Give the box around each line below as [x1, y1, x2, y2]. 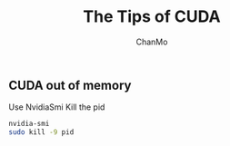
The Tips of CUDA [83, 6, 221, 27]
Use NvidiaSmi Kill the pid [8, 102, 105, 112]
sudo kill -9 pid [8, 128, 75, 137]
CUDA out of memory [8, 77, 132, 92]
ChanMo [135, 36, 168, 47]
